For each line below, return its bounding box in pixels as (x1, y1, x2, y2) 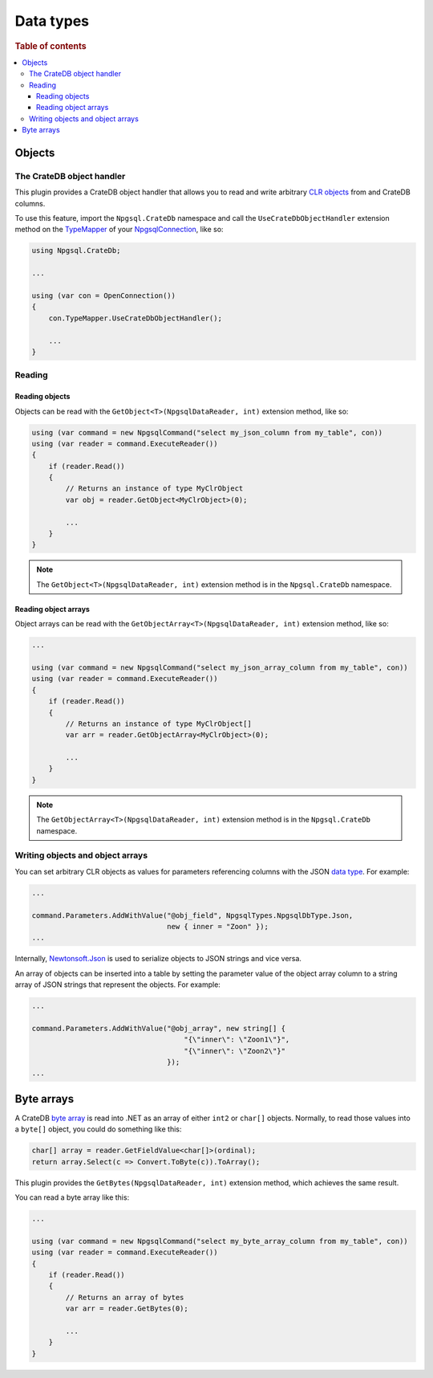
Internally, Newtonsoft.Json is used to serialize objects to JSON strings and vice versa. (14, 954, 302, 964)
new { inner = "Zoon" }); (167, 922, 269, 931)
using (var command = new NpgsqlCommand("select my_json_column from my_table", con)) (31, 428, 383, 437)
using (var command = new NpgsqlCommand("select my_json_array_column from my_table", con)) (31, 662, 408, 672)
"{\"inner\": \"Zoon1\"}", (184, 1035, 290, 1044)
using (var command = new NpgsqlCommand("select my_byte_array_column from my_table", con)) (31, 1237, 408, 1245)
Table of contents (14, 40, 87, 51)
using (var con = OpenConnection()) (31, 291, 176, 300)
